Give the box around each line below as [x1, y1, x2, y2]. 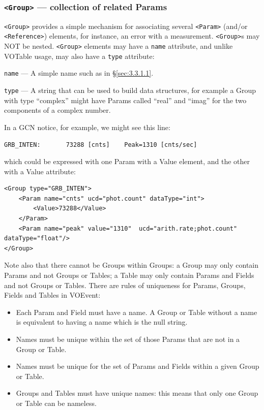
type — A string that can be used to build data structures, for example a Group [4, 85, 256, 96]
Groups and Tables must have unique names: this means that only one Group [16, 388, 258, 398]
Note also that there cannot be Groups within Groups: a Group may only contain [4, 260, 259, 270]
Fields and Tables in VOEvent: [4, 290, 101, 300]
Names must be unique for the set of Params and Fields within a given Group [16, 361, 259, 371]
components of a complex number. [4, 105, 111, 115]
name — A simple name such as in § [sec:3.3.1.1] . [4, 68, 154, 78]
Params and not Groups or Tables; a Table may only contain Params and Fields [4, 270, 254, 280]
